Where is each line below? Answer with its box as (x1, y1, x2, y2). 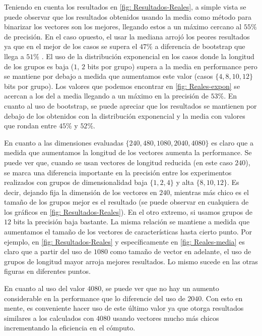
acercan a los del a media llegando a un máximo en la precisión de (4, 90, 209, 101)
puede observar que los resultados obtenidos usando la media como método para (4, 11, 251, 22)
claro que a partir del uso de (4, 246, 92, 257)
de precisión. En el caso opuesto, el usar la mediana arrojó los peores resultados (4, 31, 250, 41)
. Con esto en (202, 293, 243, 303)
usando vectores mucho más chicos (112, 312, 219, 323)
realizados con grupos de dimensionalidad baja (4, 177, 148, 187)
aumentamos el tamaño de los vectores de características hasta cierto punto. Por (4, 226, 252, 237)
